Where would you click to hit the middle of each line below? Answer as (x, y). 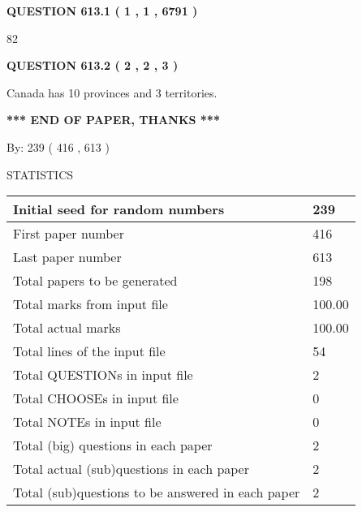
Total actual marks (67, 328)
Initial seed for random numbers (119, 209)
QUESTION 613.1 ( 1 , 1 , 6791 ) (102, 11)
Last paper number (67, 257)
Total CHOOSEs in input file (96, 398)
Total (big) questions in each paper (113, 445)
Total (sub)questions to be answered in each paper (157, 493)
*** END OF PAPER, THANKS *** (113, 120)
